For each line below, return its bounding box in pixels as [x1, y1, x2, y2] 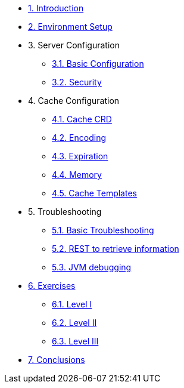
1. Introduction [28, 3, 84, 13]
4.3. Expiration [52, 151, 108, 161]
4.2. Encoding [52, 133, 107, 143]
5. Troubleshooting [28, 207, 102, 217]
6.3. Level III [52, 336, 99, 346]
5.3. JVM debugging [52, 262, 132, 272]
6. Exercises [28, 281, 76, 291]
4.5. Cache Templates [52, 188, 137, 198]
